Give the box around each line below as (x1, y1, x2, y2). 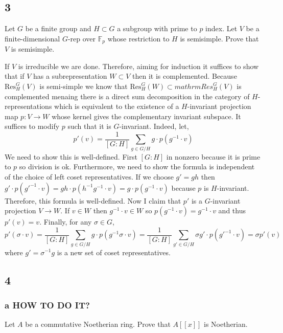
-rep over (67, 33, 96, 43)
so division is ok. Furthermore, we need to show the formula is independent (19, 161, 255, 172)
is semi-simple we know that (39, 81, 128, 92)
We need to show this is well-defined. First (5, 151, 137, 162)
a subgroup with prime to (117, 23, 197, 34)
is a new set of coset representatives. (57, 247, 171, 257)
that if (5, 71, 25, 81)
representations (5, 101, 52, 112)
